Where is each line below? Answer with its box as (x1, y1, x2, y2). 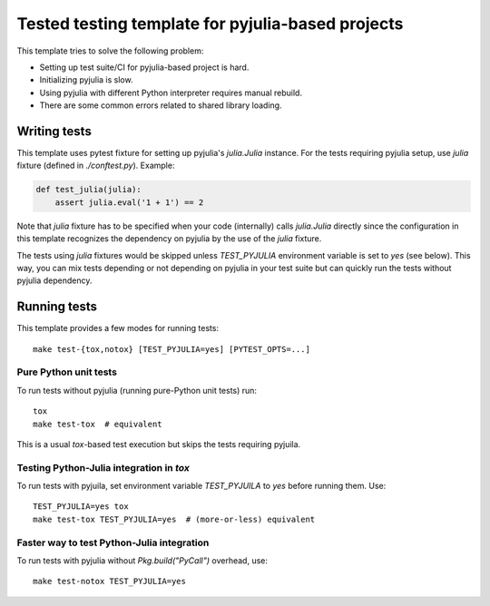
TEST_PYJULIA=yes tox (33, 502, 129, 512)
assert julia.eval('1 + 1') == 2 (54, 197, 204, 208)
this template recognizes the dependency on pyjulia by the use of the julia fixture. (16, 233, 322, 244)
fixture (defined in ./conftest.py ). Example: (16, 160, 175, 171)
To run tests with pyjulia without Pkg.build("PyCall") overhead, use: (16, 555, 268, 566)
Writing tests (16, 123, 93, 139)
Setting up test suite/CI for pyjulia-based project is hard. (39, 62, 250, 73)
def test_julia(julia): (35, 184, 142, 195)
